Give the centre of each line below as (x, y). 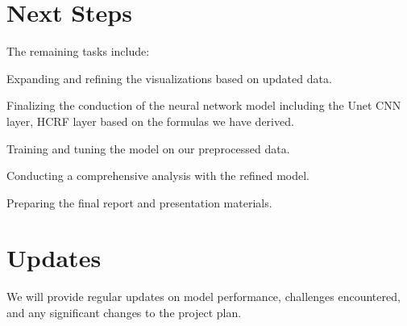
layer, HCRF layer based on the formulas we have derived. (150, 121)
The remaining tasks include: (78, 51)
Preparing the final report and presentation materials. (139, 202)
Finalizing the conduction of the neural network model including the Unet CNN (204, 105)
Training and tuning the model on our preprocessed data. (148, 148)
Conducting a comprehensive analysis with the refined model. (158, 176)
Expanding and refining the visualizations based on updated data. (169, 78)
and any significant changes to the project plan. (124, 312)
